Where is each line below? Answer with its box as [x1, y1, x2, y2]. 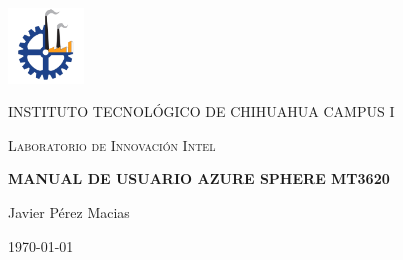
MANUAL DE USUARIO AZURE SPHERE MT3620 [8, 168, 390, 189]
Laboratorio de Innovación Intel [8, 134, 216, 155]
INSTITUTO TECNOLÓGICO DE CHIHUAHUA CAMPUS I [8, 101, 395, 122]
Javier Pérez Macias [8, 201, 130, 222]
